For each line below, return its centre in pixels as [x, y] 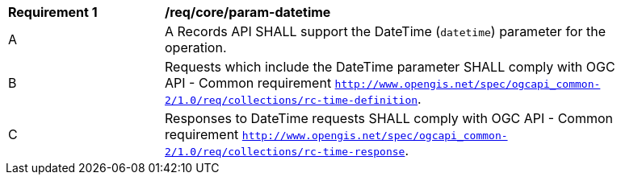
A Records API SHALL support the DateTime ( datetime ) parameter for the [385, 31]
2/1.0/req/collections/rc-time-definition [292, 100]
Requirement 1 [53, 12]
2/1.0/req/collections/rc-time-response [285, 152]
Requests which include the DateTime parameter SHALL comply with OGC [390, 67]
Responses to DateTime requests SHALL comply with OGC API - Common [389, 118]
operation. [196, 47]
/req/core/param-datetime [248, 12]
